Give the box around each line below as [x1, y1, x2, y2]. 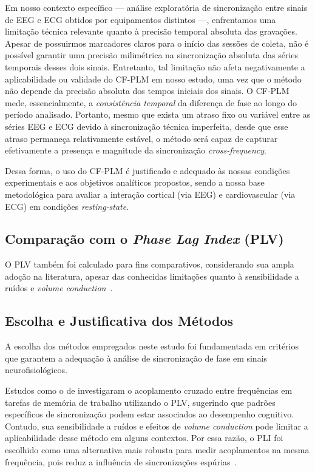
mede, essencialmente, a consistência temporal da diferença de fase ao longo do [5, 96, 297, 109]
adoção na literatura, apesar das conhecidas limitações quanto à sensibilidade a [5, 269, 299, 282]
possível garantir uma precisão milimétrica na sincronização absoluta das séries [5, 49, 299, 61]
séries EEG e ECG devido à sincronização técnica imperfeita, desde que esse [5, 120, 288, 132]
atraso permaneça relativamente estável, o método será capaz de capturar [5, 132, 278, 144]
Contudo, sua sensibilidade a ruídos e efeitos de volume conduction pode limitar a [5, 419, 308, 432]
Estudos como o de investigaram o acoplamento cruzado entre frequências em [5, 384, 293, 397]
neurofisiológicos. [5, 363, 67, 376]
